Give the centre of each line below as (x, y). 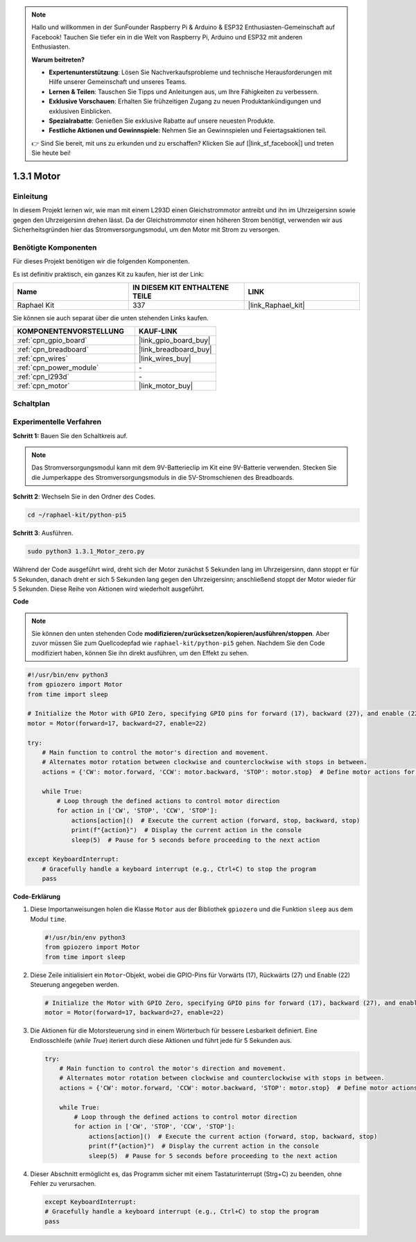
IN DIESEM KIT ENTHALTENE (181, 287)
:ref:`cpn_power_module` (58, 368)
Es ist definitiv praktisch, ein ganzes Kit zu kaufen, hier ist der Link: (109, 274)
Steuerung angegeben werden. (75, 984)
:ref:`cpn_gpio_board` (52, 340)
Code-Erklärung (37, 897)
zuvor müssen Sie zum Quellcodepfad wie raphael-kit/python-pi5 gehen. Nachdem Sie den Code (178, 643)
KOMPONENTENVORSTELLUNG (71, 331)
